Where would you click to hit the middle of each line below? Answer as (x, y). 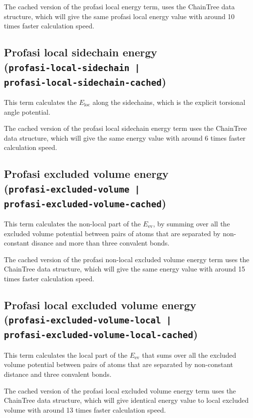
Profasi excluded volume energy (86, 174)
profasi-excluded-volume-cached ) (85, 203)
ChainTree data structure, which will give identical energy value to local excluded (126, 400)
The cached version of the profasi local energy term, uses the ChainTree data (119, 6)
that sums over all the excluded (189, 355)
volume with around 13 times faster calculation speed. (85, 409)
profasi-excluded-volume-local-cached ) (101, 334)
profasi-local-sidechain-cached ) (85, 81)
